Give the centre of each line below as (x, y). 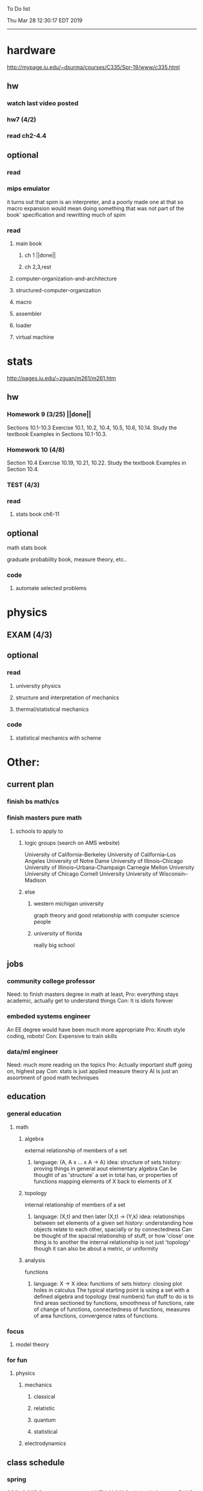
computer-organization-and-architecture (66, 278)
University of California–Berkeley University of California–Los (100, 855)
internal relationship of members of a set (75, 1205)
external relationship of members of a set (76, 1150)
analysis (35, 1260)
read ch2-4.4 (27, 136)
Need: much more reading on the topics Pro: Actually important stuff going (99, 1065)
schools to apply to (39, 831)
